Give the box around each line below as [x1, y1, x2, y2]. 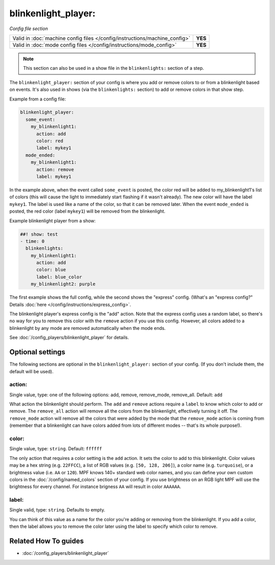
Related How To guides [9, 537, 84, 546]
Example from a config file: [9, 96, 66, 102]
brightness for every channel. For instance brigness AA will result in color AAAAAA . [9, 483, 181, 490]
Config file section [9, 25, 48, 32]
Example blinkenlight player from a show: [9, 217, 96, 224]
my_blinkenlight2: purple [31, 281, 96, 287]
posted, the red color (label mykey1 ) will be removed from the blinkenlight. [9, 208, 166, 214]
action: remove [36, 166, 74, 172]
